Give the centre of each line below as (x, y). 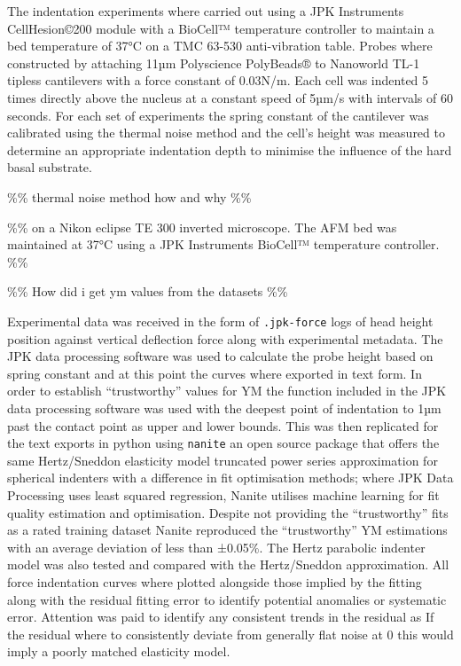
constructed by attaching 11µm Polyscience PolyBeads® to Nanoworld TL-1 (214, 63)
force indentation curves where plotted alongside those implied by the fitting (215, 581)
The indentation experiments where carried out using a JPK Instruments (206, 11)
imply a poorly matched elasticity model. (119, 651)
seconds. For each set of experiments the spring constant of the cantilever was (218, 115)
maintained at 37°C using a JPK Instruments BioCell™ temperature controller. (223, 244)
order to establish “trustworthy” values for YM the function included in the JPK (227, 391)
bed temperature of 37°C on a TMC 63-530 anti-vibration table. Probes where (220, 46)
